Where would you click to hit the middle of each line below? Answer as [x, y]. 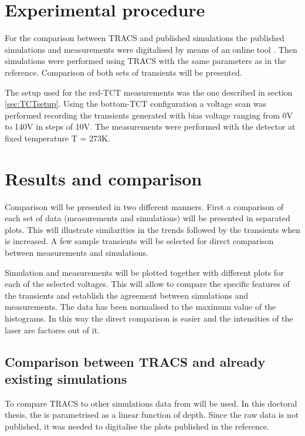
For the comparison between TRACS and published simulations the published [145, 38]
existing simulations [66, 378]
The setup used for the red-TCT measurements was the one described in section [149, 92]
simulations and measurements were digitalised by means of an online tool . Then [151, 49]
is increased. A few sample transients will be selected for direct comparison [139, 241]
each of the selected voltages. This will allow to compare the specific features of [147, 284]
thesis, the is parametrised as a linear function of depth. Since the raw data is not [152, 415]
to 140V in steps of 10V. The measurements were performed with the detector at [150, 126]
